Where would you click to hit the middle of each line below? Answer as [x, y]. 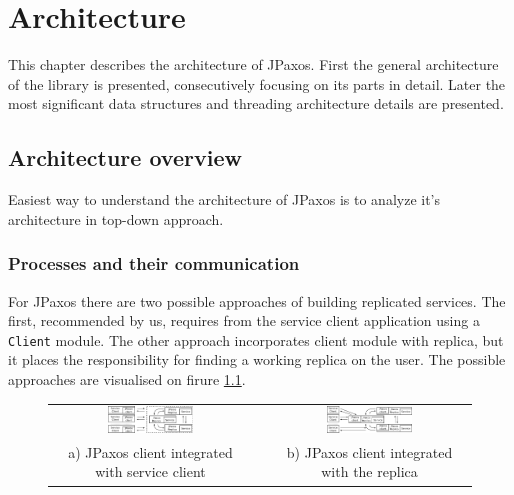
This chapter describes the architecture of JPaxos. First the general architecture [253, 64]
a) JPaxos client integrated [150, 451]
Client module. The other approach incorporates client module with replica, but [256, 339]
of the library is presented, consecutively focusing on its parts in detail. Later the [257, 83]
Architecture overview [125, 157]
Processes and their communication [154, 263]
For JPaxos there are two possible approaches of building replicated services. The [257, 300]
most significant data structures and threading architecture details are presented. [256, 103]
